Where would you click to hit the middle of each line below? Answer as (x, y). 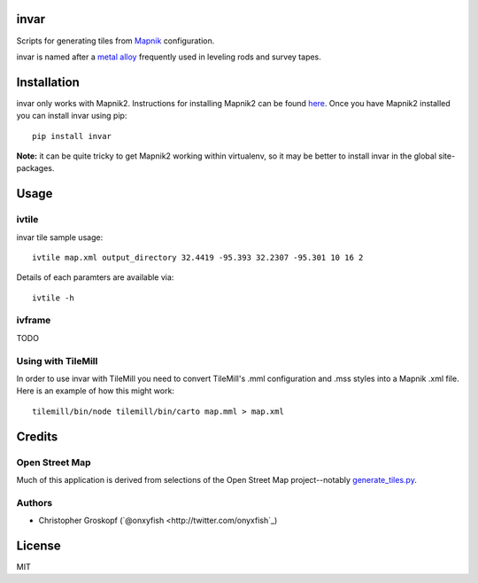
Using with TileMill (57, 361)
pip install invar (72, 136)
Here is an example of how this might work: (95, 391)
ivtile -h (53, 298)
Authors (35, 502)
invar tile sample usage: (60, 237)
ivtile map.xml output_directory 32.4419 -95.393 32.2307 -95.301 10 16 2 (198, 257)
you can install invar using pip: (72, 116)
